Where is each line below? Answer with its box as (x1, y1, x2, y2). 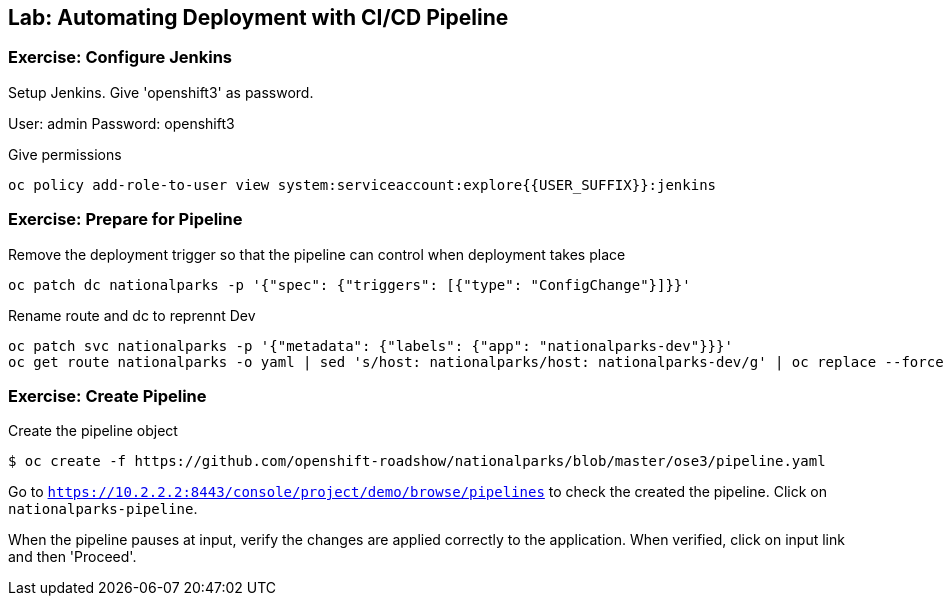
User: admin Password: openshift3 (8, 114, 235, 132)
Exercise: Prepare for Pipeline (8, 209, 243, 230)
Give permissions (8, 145, 122, 163)
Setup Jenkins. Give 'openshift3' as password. (8, 83, 314, 101)
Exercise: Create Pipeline (8, 385, 207, 406)
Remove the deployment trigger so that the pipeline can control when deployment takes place (8, 245, 626, 263)
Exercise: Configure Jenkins (8, 47, 232, 68)
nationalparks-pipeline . (8, 500, 198, 518)
